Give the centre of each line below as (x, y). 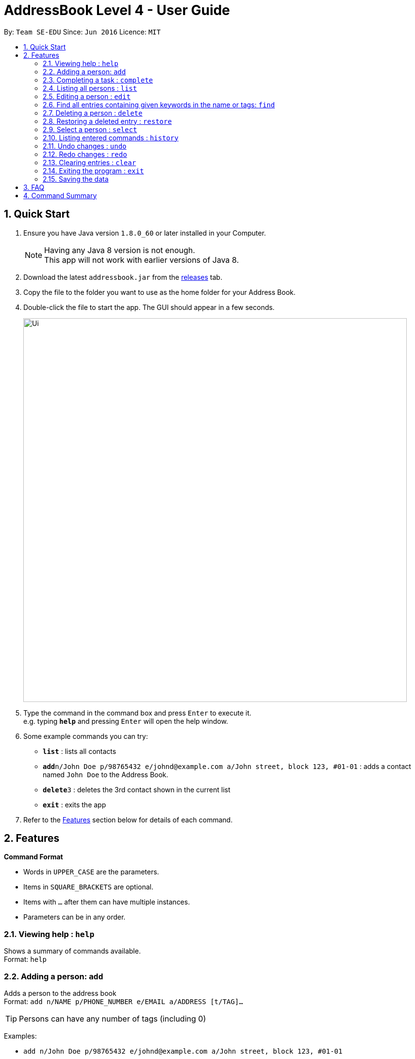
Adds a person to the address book (60, 993)
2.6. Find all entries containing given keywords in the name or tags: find (159, 104)
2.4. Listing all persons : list (90, 88)
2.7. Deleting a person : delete (93, 113)
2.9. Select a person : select (90, 129)
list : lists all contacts (80, 751)
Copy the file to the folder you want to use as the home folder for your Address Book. (159, 292)
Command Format (33, 857)
